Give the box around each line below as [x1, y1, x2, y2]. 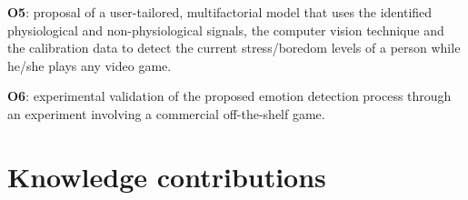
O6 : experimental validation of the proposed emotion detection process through [7, 86, 452, 105]
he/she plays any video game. [7, 55, 172, 75]
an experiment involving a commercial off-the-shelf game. [7, 104, 325, 123]
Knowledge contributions [7, 157, 326, 195]
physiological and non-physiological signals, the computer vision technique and [7, 20, 444, 39]
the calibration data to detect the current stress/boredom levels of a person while [7, 38, 461, 57]
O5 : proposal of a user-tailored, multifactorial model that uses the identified [7, 3, 433, 21]
